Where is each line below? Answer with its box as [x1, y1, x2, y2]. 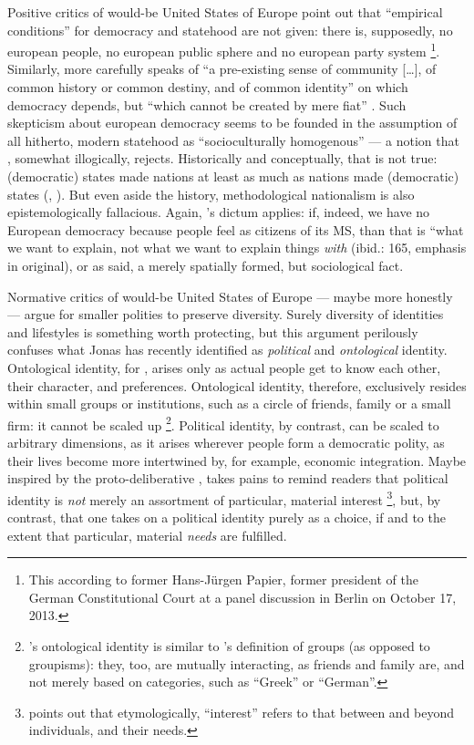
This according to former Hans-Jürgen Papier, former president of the [28, 570, 418, 589]
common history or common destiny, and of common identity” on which [7, 78, 408, 97]
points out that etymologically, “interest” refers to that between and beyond [28, 702, 455, 721]
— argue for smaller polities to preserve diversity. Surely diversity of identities [7, 305, 444, 324]
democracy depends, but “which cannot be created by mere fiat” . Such [7, 95, 407, 114]
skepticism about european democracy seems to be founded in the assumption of [7, 113, 458, 132]
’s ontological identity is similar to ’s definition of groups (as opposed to [28, 636, 430, 655]
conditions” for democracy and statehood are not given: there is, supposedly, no [7, 20, 453, 39]
